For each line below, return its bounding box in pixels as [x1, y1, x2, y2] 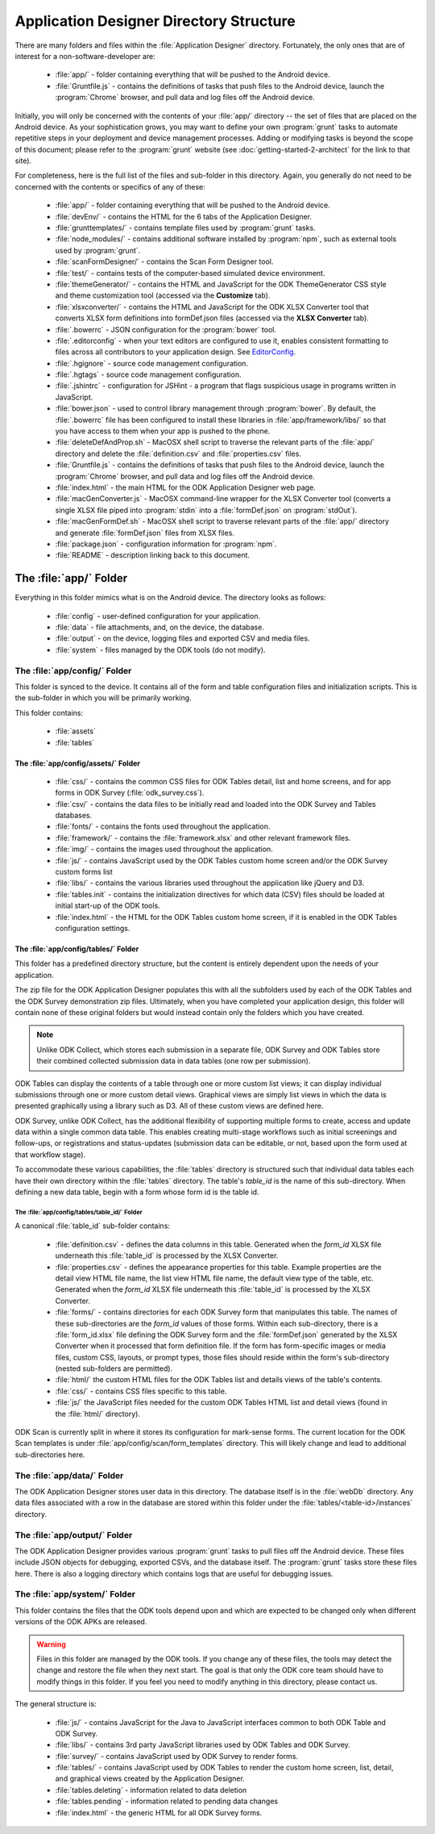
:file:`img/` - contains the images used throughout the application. [55, 844, 273, 854]
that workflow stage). [14, 1150, 86, 1159]
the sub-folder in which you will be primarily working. [14, 693, 193, 703]
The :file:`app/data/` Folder [14, 1469, 124, 1481]
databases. [55, 811, 93, 821]
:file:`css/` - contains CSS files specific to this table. [55, 1386, 227, 1396]
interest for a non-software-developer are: [14, 51, 156, 61]
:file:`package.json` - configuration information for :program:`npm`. [55, 539, 277, 549]
